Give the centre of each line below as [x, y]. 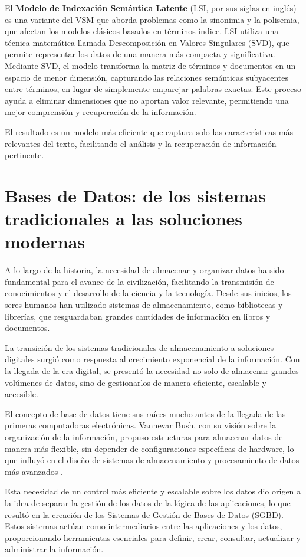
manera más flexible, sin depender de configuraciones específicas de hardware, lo [149, 448]
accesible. [22, 394]
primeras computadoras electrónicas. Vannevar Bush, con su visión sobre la [141, 425]
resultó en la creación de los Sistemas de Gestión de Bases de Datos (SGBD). [144, 514]
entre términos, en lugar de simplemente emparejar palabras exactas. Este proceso [153, 89]
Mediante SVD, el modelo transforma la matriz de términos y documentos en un [150, 65]
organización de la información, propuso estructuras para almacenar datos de [144, 436]
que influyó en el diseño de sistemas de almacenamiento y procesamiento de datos [152, 460]
